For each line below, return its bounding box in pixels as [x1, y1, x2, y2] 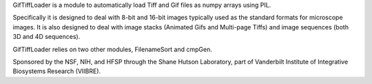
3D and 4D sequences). [12, 33, 81, 41]
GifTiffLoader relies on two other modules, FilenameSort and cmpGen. [12, 45, 213, 53]
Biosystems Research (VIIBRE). [12, 67, 101, 75]
